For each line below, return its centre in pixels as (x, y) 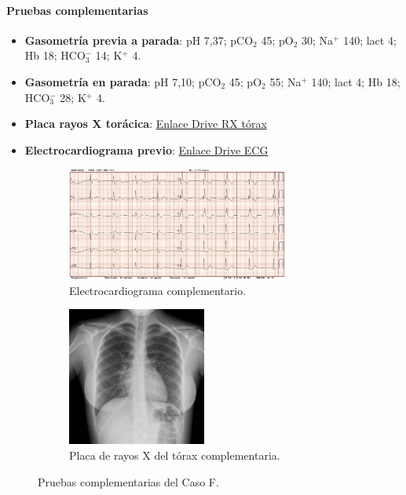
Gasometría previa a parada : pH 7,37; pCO (139, 40)
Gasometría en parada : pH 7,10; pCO (123, 81)
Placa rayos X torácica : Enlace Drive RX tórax (146, 124)
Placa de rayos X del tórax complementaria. (175, 455)
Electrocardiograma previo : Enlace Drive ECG (146, 149)
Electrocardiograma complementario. (158, 290)
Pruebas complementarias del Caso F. (128, 481)
